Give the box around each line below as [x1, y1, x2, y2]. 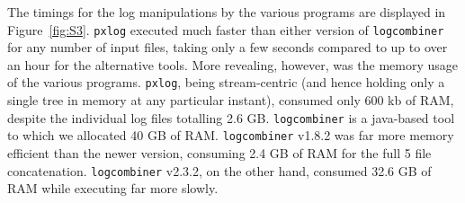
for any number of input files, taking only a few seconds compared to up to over [7, 38, 448, 57]
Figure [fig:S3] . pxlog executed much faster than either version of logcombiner [7, 20, 444, 39]
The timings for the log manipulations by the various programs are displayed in [7, 3, 446, 21]
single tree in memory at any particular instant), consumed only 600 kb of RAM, [7, 91, 454, 110]
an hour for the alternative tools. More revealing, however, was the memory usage [7, 55, 458, 74]
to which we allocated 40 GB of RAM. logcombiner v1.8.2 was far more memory [7, 126, 454, 145]
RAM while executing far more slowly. [7, 179, 219, 198]
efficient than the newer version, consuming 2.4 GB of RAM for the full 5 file [7, 144, 432, 162]
